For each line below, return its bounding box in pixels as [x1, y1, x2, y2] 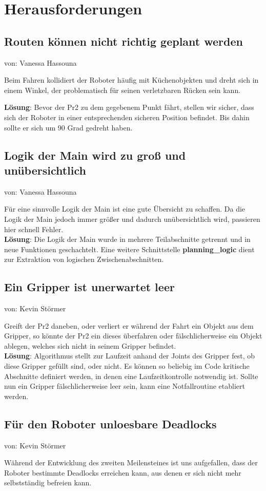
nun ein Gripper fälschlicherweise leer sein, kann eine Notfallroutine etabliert [4, 381, 245, 391]
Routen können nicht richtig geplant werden [4, 33, 243, 49]
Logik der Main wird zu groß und [4, 147, 186, 163]
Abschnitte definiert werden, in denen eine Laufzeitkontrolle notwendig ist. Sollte [4, 370, 258, 381]
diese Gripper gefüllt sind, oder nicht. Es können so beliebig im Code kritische [4, 361, 250, 371]
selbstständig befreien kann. [4, 477, 92, 488]
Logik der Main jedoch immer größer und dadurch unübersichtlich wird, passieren [4, 213, 260, 224]
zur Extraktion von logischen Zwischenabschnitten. [4, 254, 164, 265]
